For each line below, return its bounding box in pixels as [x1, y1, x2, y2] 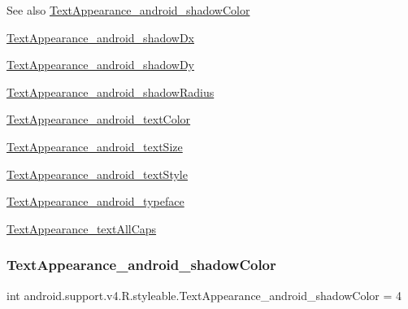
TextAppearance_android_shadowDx [7, 28, 194, 46]
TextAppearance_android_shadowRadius [7, 83, 215, 100]
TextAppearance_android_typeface [7, 193, 184, 210]
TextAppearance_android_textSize [7, 137, 183, 154]
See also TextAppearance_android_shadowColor [7, 2, 250, 18]
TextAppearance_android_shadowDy [7, 56, 194, 73]
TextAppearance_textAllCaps [7, 220, 157, 237]
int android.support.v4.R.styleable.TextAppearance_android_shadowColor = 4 [7, 286, 402, 303]
